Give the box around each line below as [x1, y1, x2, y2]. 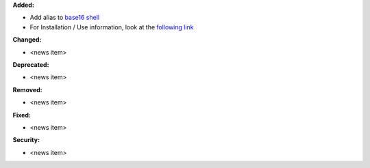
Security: [12, 136, 40, 144]
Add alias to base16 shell [29, 14, 99, 22]
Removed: [12, 85, 42, 94]
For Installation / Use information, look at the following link [29, 23, 195, 31]
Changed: [12, 36, 42, 44]
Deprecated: [12, 60, 49, 68]
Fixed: [12, 111, 31, 119]
